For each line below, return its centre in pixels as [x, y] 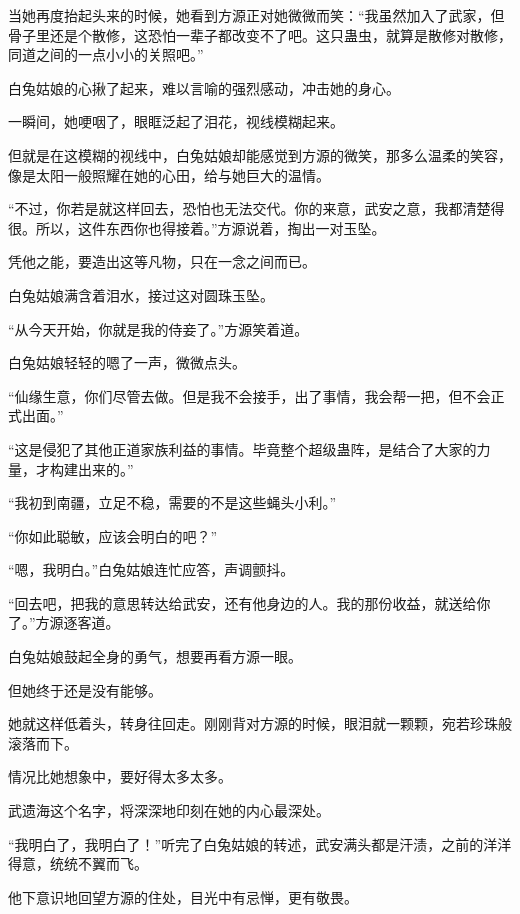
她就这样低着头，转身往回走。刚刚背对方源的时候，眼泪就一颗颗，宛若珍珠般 [260, 723]
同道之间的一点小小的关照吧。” [106, 54]
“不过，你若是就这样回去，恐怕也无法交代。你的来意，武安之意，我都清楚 [249, 208]
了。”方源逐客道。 [64, 622]
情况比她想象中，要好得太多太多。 [120, 776]
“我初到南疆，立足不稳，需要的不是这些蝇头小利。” [172, 502]
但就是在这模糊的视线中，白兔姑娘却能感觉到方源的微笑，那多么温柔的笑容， [260, 154]
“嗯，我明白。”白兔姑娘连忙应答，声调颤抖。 [151, 569]
